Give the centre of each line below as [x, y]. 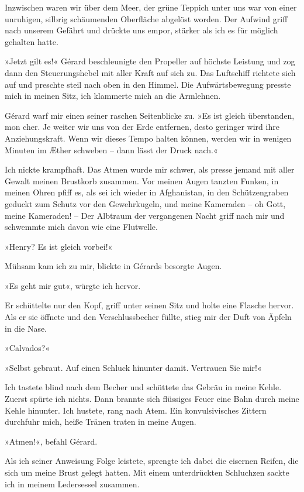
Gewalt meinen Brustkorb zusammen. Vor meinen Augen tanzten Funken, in [142, 180]
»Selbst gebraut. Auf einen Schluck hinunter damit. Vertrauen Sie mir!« [133, 367]
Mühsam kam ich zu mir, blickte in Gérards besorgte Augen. [113, 266]
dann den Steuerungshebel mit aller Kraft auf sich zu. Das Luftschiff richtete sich [150, 72]
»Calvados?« [27, 348]
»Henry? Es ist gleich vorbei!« [59, 246]
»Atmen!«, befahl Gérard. [51, 441]
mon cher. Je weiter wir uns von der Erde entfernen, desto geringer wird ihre [142, 127]
